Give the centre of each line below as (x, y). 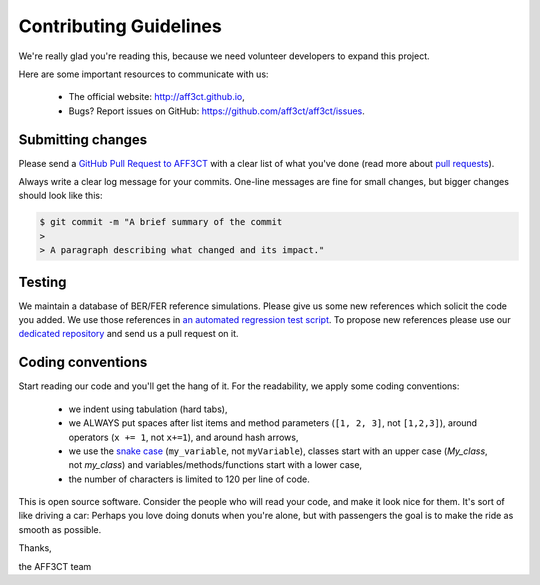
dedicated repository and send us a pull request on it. (128, 334)
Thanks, (35, 548)
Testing (42, 281)
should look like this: (60, 196)
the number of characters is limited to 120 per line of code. (189, 479)
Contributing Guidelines (120, 26)
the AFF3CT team (55, 566)
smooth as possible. (60, 529)
